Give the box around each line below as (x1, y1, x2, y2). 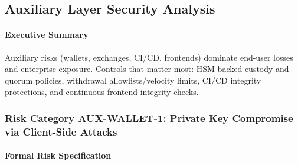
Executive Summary (5, 28, 89, 41)
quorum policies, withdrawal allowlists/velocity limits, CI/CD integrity (5, 74, 261, 86)
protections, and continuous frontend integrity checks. (5, 85, 199, 98)
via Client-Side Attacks (5, 124, 117, 138)
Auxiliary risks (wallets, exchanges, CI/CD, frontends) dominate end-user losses (5, 51, 293, 63)
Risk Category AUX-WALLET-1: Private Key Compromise (5, 110, 293, 125)
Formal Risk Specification (5, 149, 112, 161)
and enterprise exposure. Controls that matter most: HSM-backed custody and (5, 62, 289, 75)
